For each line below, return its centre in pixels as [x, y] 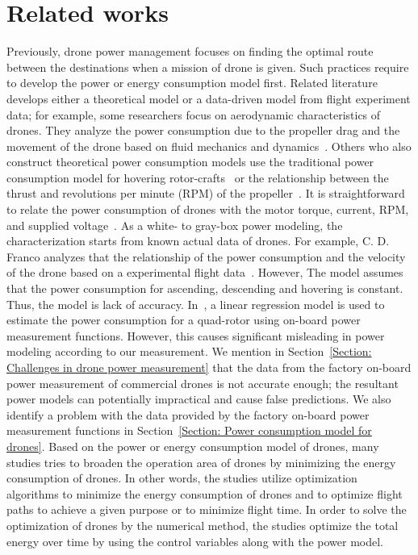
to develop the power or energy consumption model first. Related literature [192, 83]
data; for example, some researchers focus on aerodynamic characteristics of [194, 114]
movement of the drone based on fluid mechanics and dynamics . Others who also [209, 146]
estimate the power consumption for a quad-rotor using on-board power [184, 320]
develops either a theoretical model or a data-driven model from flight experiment [209, 98]
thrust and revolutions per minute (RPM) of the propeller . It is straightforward [206, 193]
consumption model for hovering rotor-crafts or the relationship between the [198, 177]
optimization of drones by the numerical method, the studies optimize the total [203, 525]
